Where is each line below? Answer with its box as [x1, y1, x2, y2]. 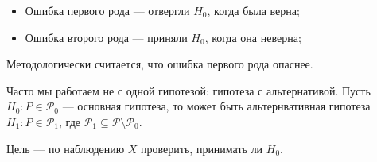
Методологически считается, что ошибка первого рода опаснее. [6, 56, 313, 72]
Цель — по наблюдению [6, 140, 125, 156]
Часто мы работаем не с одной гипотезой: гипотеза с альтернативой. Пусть [6, 82, 371, 98]
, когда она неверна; [204, 29, 301, 45]
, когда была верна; [207, 2, 300, 18]
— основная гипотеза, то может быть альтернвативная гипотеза [62, 98, 371, 114]
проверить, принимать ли [141, 140, 263, 156]
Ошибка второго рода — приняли [25, 29, 188, 45]
